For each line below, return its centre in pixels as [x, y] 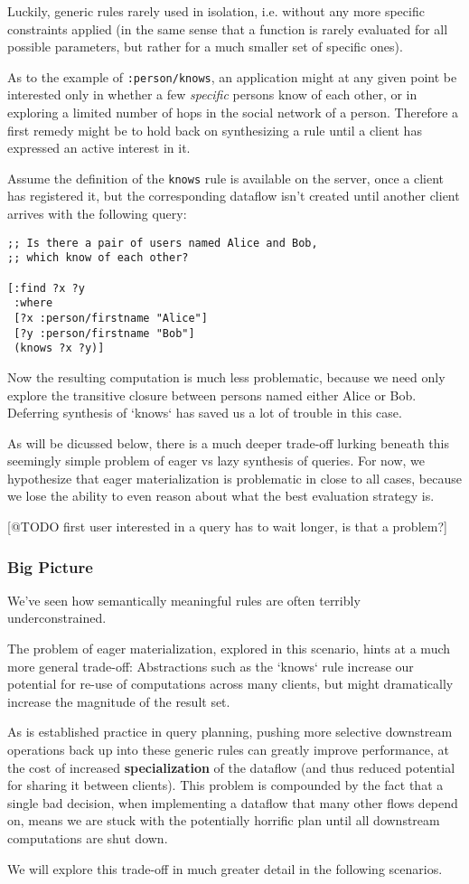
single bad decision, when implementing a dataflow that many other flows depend [233, 802]
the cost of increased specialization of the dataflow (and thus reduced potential [231, 767]
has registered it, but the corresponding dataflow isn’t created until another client [234, 196]
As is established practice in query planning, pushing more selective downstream [230, 732]
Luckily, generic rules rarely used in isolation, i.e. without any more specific [216, 11]
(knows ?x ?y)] [59, 348]
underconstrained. [57, 618]
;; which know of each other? [98, 258]
